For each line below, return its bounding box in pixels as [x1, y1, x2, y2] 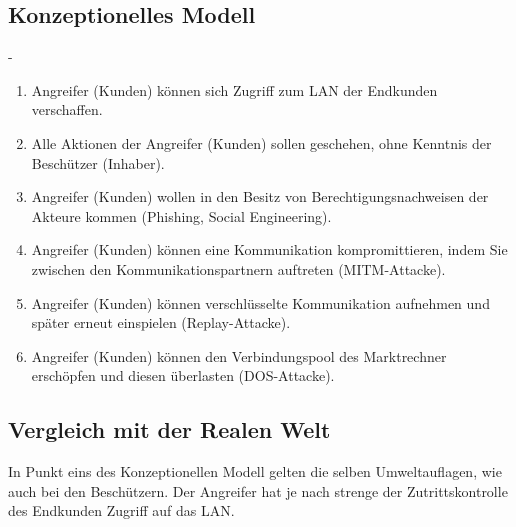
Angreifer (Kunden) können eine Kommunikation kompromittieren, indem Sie [31, 239, 508, 260]
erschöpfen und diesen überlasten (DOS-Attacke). [31, 365, 335, 386]
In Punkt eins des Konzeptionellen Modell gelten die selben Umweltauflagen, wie [8, 461, 502, 482]
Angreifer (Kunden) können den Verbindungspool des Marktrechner [31, 345, 447, 366]
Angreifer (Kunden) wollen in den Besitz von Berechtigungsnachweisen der [31, 186, 489, 207]
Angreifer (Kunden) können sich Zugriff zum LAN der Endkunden [31, 79, 438, 100]
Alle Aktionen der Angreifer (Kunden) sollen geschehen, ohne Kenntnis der [31, 132, 492, 153]
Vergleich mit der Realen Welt [8, 414, 331, 445]
